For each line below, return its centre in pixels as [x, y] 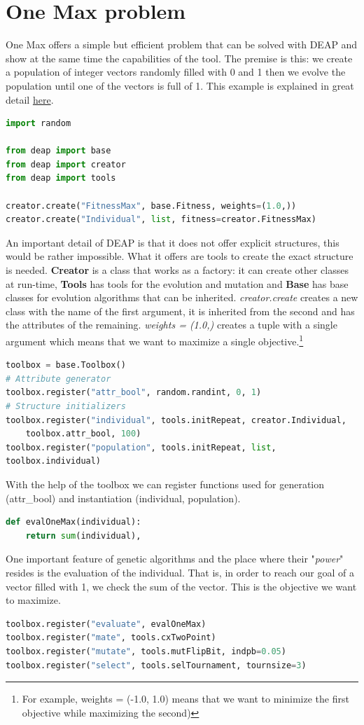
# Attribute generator [58, 379]
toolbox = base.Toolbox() [66, 365]
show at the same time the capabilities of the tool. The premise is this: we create [179, 58]
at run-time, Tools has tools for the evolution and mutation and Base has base [177, 283]
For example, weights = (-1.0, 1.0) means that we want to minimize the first [185, 699]
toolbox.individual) [54, 461]
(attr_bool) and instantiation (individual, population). [123, 498]
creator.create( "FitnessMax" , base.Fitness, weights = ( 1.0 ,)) [151, 206]
